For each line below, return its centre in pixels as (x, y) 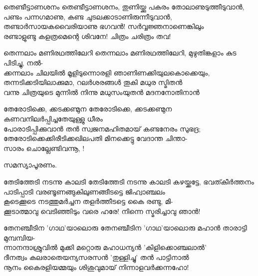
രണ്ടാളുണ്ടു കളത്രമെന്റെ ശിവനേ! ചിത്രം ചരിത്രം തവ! (87, 36)
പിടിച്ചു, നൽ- (23, 62)
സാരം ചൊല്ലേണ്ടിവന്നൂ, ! (44, 148)
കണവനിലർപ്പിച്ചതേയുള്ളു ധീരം (53, 118)
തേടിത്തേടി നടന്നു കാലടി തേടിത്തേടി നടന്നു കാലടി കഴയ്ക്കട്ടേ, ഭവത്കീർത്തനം (129, 181)
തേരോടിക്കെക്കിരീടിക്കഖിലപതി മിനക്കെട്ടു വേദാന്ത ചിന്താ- (96, 138)
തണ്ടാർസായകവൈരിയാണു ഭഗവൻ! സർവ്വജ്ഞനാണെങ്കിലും (104, 26)
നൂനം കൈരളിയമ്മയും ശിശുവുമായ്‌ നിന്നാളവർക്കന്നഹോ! (96, 267)
